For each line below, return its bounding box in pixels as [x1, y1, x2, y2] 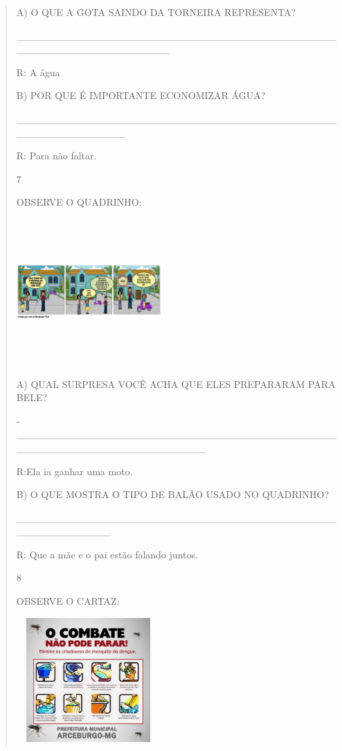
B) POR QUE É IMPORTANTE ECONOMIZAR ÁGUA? [16, 88, 266, 103]
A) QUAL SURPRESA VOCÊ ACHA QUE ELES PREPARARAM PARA [16, 376, 336, 391]
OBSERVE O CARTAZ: [16, 594, 120, 608]
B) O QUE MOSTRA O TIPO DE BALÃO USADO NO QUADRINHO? [16, 487, 330, 502]
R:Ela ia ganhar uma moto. [16, 463, 133, 478]
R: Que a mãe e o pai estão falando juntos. [16, 547, 198, 561]
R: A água [16, 64, 60, 79]
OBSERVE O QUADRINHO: [16, 195, 142, 209]
